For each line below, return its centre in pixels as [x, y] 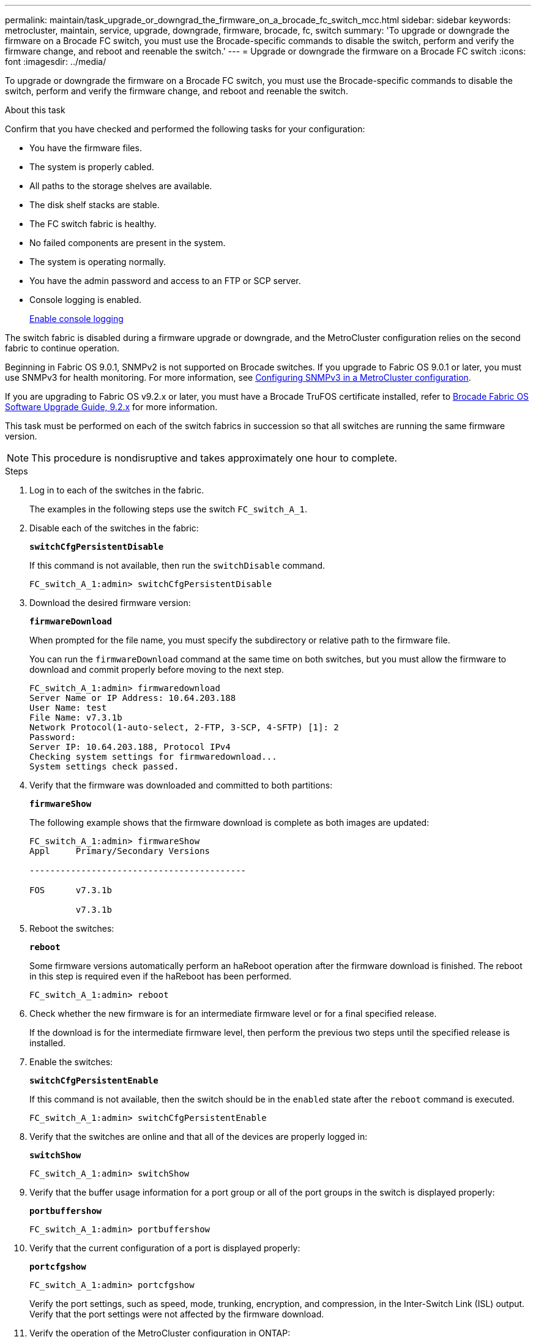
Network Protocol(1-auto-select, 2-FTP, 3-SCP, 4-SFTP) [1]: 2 [184, 727]
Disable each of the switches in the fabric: [114, 528]
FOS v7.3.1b [71, 890]
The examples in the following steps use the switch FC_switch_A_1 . [168, 509]
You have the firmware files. [86, 148]
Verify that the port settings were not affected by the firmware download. [177, 1314]
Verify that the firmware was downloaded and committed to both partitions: [181, 785]
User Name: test [68, 708]
